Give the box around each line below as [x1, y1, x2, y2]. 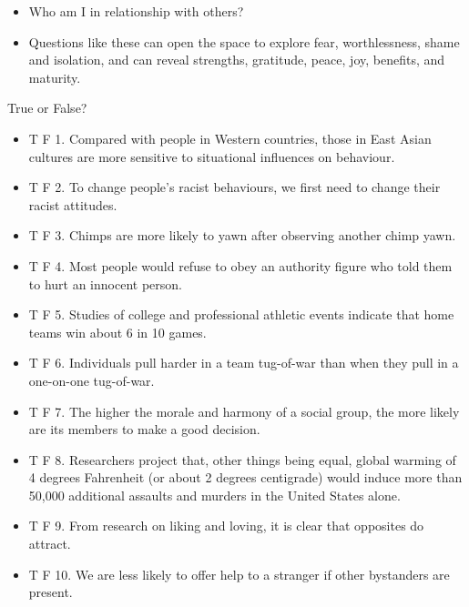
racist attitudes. [28, 195, 117, 214]
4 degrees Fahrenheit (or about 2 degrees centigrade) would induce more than [28, 468, 463, 487]
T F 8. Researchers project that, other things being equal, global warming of [28, 450, 456, 469]
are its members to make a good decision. [28, 420, 260, 439]
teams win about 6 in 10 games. [28, 322, 207, 341]
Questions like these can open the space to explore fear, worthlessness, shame [28, 32, 460, 51]
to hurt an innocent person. [28, 274, 182, 293]
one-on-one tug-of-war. [28, 370, 155, 389]
